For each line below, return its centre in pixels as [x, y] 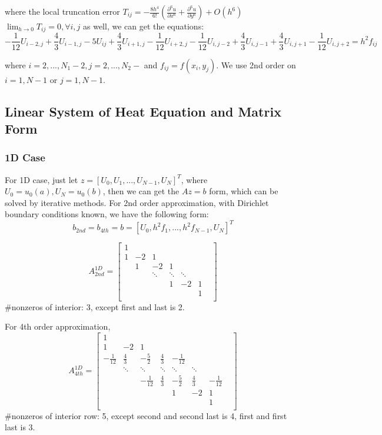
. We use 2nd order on [256, 64]
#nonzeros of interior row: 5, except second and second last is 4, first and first [146, 415]
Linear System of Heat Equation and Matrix [143, 111]
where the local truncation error [62, 11]
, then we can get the [141, 191]
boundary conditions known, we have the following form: [107, 214]
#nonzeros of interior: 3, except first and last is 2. [95, 306]
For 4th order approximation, [58, 326]
